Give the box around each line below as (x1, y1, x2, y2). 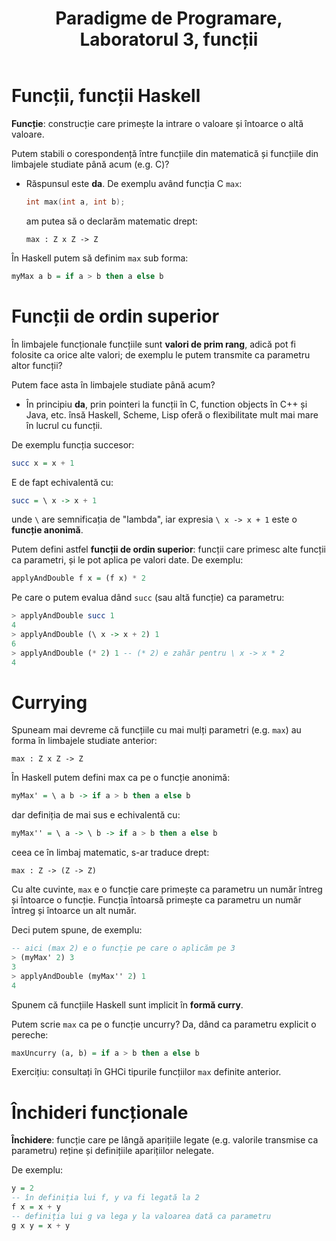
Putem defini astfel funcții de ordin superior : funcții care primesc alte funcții (11, 543, 326, 556)
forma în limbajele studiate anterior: (11, 735, 158, 747)
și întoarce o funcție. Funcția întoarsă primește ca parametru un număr (11, 894, 302, 906)
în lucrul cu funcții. (25, 419, 103, 431)
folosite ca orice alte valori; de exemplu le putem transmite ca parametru (11, 348, 311, 361)
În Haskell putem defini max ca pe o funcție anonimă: (11, 772, 231, 784)
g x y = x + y (11, 1220, 71, 1231)
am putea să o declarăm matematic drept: (25, 215, 198, 227)
